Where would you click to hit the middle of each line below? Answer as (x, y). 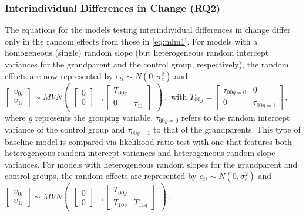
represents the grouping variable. (94, 117)
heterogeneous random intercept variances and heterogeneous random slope (140, 153)
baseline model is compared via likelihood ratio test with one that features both (148, 141)
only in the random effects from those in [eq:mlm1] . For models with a (131, 41)
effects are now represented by (59, 75)
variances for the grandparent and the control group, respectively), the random (147, 64)
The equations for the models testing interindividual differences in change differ (148, 30)
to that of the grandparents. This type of (227, 129)
